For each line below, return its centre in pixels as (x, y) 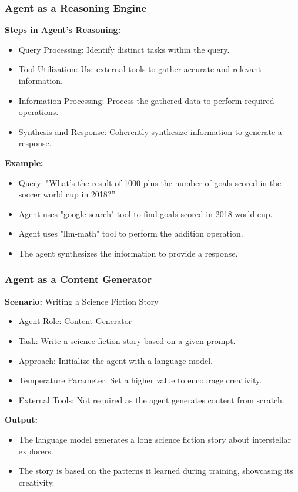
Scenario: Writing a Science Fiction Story (82, 301)
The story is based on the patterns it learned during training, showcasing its (156, 471)
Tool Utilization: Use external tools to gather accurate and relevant (140, 69)
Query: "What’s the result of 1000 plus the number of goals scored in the (150, 182)
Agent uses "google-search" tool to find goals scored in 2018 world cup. (145, 213)
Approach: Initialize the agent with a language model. (116, 360)
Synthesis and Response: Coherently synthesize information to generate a (150, 131)
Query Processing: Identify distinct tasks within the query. (124, 49)
